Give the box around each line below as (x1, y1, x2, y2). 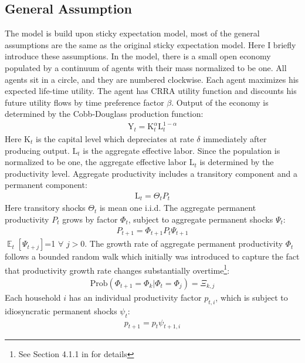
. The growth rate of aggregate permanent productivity (84, 237, 283, 250)
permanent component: (5, 179, 87, 191)
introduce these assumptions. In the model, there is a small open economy (5, 50, 271, 62)
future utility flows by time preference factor (5, 96, 164, 108)
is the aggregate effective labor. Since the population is (83, 144, 280, 156)
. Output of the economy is (171, 96, 269, 108)
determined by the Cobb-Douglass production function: (5, 107, 204, 120)
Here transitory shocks (5, 201, 86, 214)
